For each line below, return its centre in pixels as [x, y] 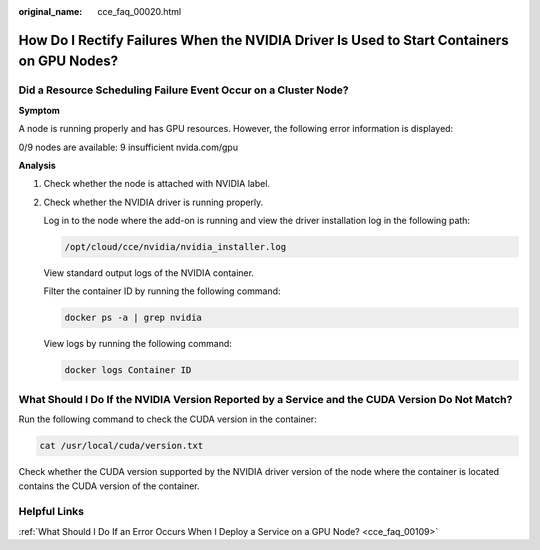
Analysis [37, 165]
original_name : [50, 11]
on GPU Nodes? [68, 61]
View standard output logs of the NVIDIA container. [149, 273]
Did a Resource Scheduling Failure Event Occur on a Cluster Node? [183, 90]
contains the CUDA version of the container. [109, 486]
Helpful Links [51, 512]
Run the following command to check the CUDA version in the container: [167, 419]
